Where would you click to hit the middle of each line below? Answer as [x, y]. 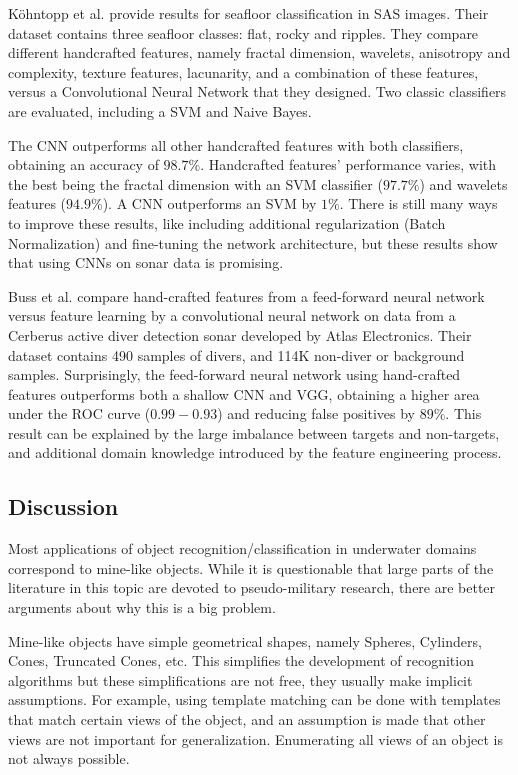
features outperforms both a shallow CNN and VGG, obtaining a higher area [244, 393]
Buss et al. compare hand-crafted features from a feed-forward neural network [246, 295]
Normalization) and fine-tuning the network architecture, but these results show [253, 242]
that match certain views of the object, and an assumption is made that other [247, 719]
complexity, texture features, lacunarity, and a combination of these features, [243, 71]
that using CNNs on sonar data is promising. [146, 262]
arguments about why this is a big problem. [142, 607]
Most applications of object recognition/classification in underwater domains [242, 548]
